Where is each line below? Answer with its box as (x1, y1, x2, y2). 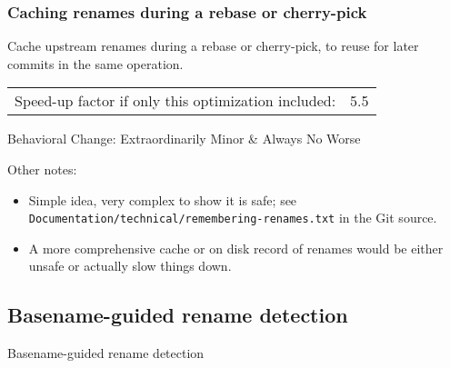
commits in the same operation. (7, 54, 184, 73)
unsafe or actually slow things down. (28, 256, 232, 275)
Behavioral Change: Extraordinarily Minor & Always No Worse (7, 129, 361, 148)
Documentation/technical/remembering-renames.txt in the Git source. (28, 208, 437, 227)
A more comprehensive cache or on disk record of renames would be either (28, 238, 444, 257)
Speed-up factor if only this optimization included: (15, 90, 336, 112)
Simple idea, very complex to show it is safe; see (28, 190, 297, 209)
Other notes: (7, 160, 77, 178)
